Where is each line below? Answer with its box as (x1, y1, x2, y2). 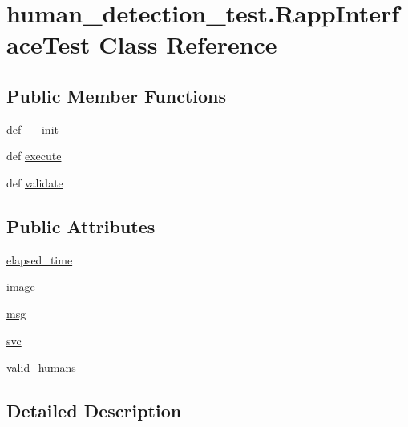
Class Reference (99, 28, 277, 61)
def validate (6, 174, 63, 191)
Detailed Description (6, 398, 182, 423)
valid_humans (6, 359, 76, 376)
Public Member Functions (6, 83, 226, 107)
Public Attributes (6, 213, 156, 238)
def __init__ (6, 120, 75, 137)
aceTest (6, 28, 91, 61)
